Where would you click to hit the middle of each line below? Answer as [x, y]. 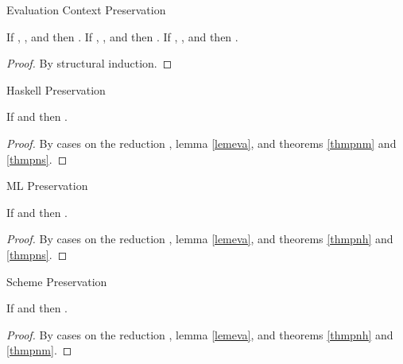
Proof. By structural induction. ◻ [89, 63]
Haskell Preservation [56, 89]
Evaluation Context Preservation [86, 10]
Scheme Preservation [57, 281]
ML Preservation [47, 186]
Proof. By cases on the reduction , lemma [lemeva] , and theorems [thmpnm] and [201, 143]
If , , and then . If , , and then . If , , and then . [122, 36]
